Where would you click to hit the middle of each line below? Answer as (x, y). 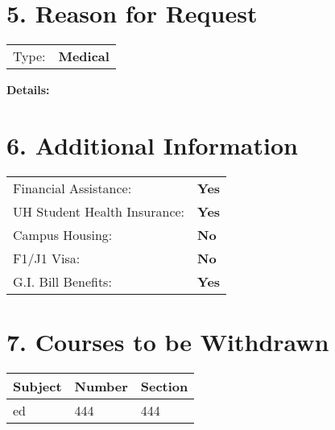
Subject (37, 386)
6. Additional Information (152, 145)
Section (164, 386)
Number (101, 386)
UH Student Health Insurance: (99, 211)
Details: (28, 90)
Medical (84, 56)
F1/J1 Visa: (47, 258)
